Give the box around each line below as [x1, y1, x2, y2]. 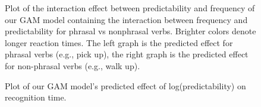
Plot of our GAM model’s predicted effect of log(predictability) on [5, 79, 246, 92]
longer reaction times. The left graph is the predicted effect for [5, 36, 233, 48]
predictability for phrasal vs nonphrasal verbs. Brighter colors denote [5, 25, 256, 37]
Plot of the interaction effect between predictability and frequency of [5, 2, 255, 14]
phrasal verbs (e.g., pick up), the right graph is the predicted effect [5, 48, 249, 60]
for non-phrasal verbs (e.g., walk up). [5, 59, 140, 72]
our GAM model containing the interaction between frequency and [5, 13, 248, 25]
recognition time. [5, 91, 67, 103]
